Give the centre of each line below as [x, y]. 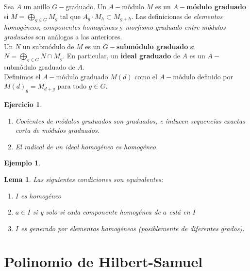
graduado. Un [86, 6]
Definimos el [22, 76]
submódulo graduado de [40, 66]
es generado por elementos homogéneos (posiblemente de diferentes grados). [133, 228]
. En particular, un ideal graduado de [121, 56]
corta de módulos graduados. [57, 130]
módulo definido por [203, 76]
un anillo [37, 6]
